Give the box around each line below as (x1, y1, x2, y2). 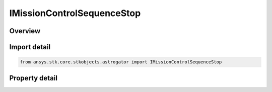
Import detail (9, 43, 50, 51)
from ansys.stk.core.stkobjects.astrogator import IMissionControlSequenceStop (20, 59, 222, 65)
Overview (9, 27, 41, 35)
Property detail (9, 73, 58, 82)
